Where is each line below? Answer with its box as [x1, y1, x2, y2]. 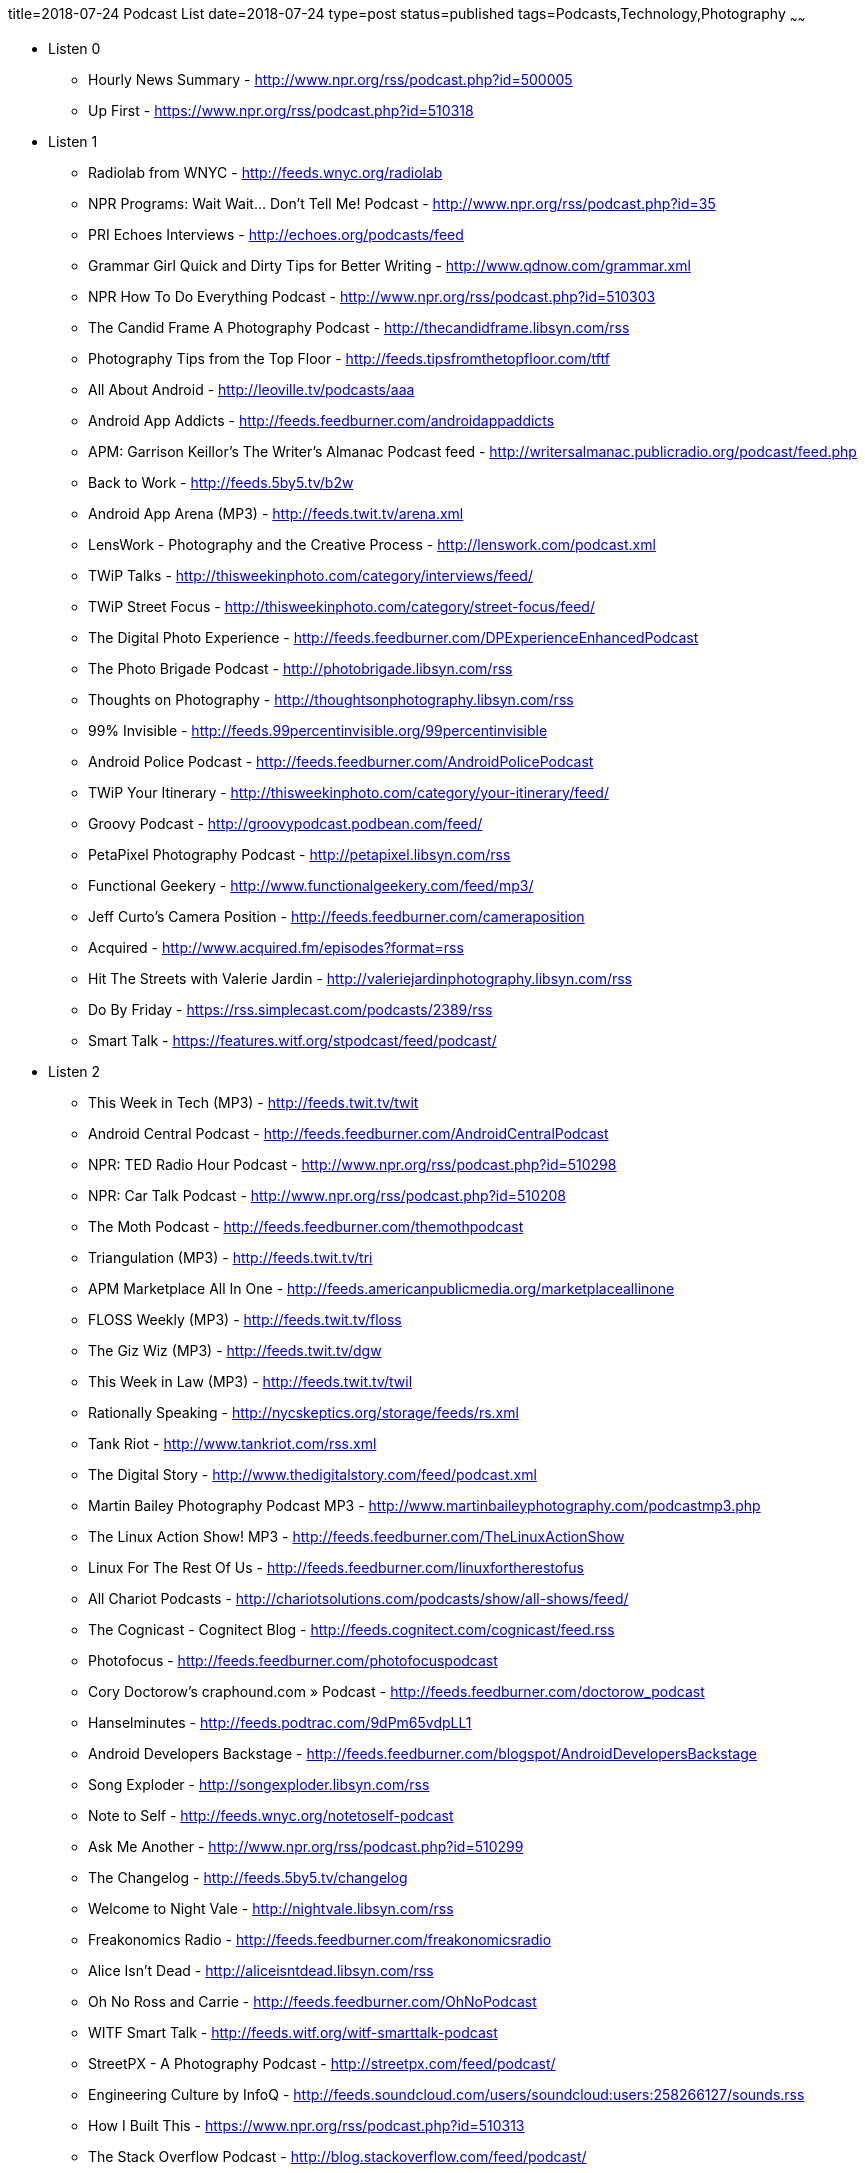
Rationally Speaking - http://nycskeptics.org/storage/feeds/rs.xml [88, 1403, 519, 1421]
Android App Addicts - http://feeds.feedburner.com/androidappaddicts [88, 411, 555, 429]
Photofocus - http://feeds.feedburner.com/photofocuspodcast [88, 1651, 498, 1669]
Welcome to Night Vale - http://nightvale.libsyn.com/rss [88, 1899, 454, 1917]
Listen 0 [48, 39, 101, 57]
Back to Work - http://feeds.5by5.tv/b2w [88, 473, 354, 491]
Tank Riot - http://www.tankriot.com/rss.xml [88, 1434, 377, 1452]
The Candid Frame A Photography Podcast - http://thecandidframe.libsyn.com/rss [88, 318, 630, 336]
